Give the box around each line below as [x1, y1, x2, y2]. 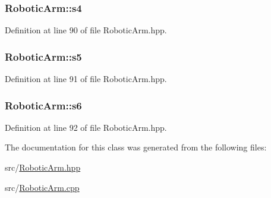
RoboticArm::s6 [5, 98, 82, 112]
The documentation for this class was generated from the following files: [5, 141, 267, 153]
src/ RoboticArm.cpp [5, 181, 80, 193]
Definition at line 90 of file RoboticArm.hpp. [5, 24, 167, 36]
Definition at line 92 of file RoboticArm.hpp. [5, 121, 167, 133]
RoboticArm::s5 [5, 49, 82, 64]
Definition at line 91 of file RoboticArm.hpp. [5, 73, 167, 85]
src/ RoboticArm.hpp [5, 161, 81, 174]
